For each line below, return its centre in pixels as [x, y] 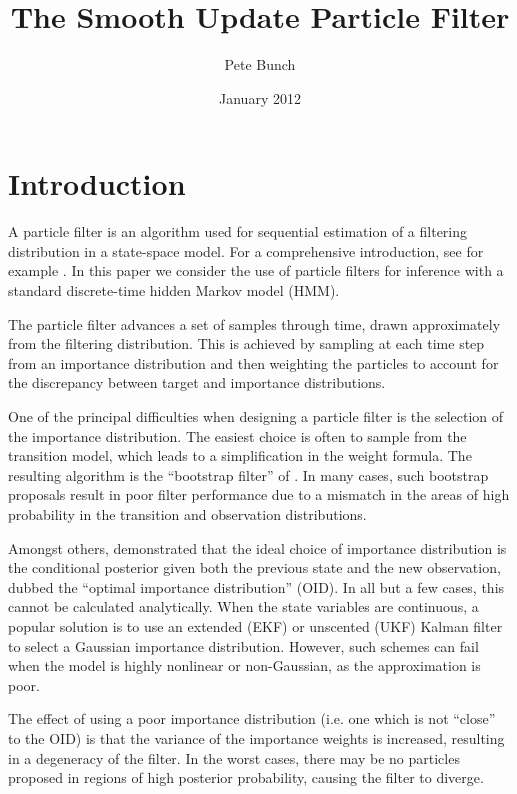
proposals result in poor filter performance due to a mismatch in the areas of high [259, 494]
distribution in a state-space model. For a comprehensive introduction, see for [246, 250]
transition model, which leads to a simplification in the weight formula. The [240, 455]
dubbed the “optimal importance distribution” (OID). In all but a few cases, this [256, 586]
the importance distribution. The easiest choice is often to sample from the [237, 435]
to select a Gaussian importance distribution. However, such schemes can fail [243, 645]
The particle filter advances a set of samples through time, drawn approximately [254, 323]
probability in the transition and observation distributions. [187, 513]
